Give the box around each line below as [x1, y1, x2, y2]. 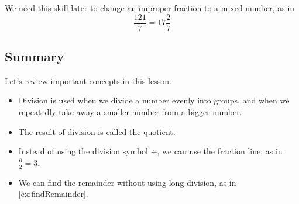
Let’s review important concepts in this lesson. [5, 74, 171, 87]
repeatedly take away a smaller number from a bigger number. [18, 106, 242, 118]
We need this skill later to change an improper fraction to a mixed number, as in [5, 2, 295, 13]
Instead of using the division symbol [18, 145, 149, 157]
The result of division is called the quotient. [18, 125, 176, 137]
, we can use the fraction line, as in [157, 145, 283, 157]
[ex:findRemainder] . [18, 188, 88, 200]
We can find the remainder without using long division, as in [18, 176, 236, 188]
